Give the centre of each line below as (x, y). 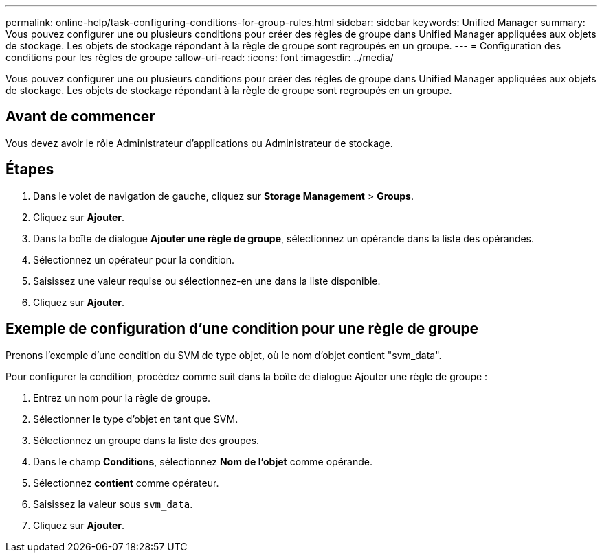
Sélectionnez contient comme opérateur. (126, 483)
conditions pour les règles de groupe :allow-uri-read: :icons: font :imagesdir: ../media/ (200, 57)
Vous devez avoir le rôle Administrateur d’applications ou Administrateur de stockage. (199, 143)
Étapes (30, 170)
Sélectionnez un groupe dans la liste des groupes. (146, 440)
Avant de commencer (80, 117)
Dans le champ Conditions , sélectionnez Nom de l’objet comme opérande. (203, 461)
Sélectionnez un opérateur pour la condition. (134, 259)
